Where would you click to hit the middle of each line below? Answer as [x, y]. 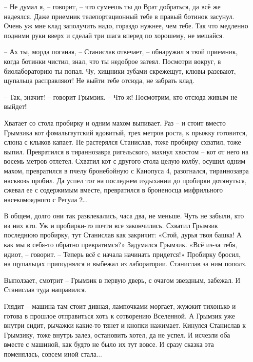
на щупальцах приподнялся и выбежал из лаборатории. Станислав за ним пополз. [125, 264]
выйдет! [15, 106]
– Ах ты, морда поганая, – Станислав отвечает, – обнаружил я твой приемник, [121, 52]
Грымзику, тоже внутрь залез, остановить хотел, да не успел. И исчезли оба [117, 334]
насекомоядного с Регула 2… [46, 199]
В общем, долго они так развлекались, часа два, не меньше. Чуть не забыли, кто [124, 216]
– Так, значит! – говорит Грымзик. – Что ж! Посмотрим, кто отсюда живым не [121, 96]
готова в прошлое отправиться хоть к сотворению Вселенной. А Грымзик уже [119, 315]
